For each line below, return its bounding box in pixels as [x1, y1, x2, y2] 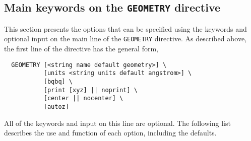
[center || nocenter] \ [43, 95, 123, 102]
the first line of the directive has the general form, [4, 43, 158, 54]
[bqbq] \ [43, 78, 73, 85]
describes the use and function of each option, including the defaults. [4, 127, 217, 138]
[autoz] [43, 103, 69, 110]
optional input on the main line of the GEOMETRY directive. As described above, [4, 33, 247, 44]
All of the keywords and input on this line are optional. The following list [4, 117, 231, 128]
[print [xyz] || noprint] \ [43, 86, 138, 94]
